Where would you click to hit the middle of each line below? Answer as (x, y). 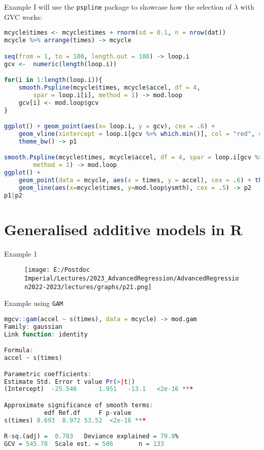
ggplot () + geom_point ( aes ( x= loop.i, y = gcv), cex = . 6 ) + (110, 126)
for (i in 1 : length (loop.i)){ (53, 80)
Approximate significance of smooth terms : (79, 405)
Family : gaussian (33, 327)
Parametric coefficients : (48, 374)
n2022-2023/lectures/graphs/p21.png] (88, 287)
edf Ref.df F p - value (88, 413)
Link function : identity (46, 334)
